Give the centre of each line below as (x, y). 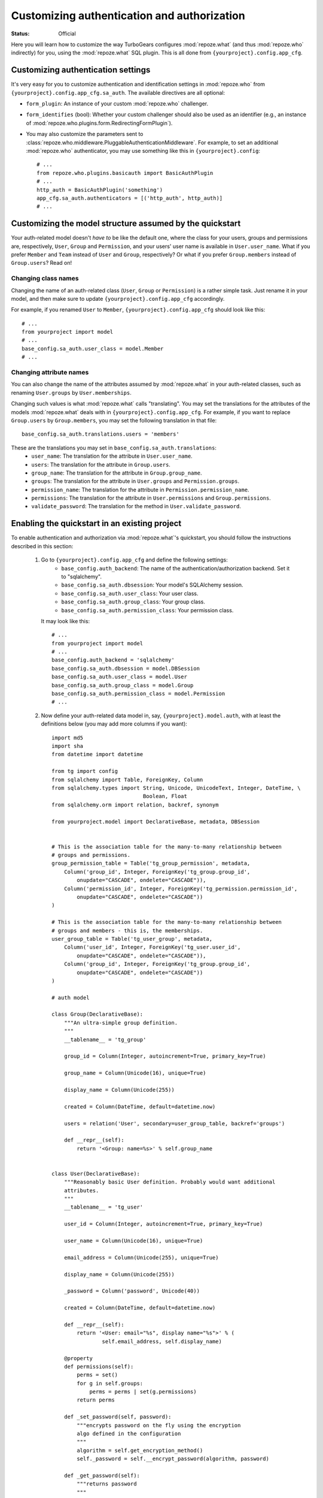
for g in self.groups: (110, 1383)
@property (78, 1358)
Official (67, 34)
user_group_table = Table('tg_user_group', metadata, (132, 939)
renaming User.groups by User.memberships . (71, 392)
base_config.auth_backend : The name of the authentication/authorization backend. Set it (176, 568)
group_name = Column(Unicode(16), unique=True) (135, 1073)
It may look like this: (65, 621)
